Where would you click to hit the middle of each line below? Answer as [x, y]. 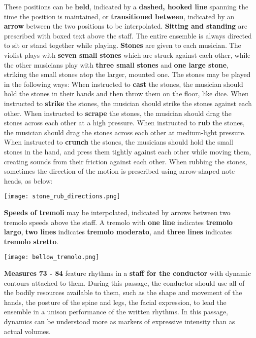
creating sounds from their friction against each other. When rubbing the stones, [126, 161]
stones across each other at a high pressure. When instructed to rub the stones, [124, 123]
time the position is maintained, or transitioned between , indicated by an [119, 16]
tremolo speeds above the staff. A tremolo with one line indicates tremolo [118, 222]
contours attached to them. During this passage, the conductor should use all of [124, 282]
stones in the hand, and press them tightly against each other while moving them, [128, 151]
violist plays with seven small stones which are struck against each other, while [127, 55]
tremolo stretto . [31, 241]
